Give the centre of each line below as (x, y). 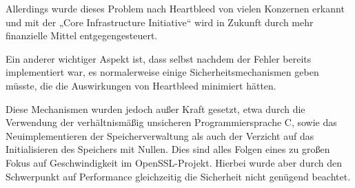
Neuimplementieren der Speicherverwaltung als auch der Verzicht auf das (160, 135)
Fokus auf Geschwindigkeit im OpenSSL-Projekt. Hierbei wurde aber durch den (174, 162)
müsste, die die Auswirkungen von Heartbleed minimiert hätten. (141, 85)
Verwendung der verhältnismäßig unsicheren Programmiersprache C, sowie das (171, 122)
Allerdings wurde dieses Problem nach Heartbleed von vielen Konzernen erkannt (175, 8)
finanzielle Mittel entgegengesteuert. (82, 35)
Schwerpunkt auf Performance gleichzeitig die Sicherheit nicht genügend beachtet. (178, 176)
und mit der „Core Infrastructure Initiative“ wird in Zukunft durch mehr (160, 22)
